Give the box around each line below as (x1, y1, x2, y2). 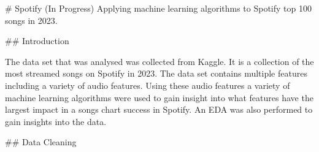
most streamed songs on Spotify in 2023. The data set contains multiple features (5, 67, 307, 80)
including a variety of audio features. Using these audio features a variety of (5, 78, 290, 91)
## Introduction (5, 34, 69, 47)
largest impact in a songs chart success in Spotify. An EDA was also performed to (5, 103, 313, 116)
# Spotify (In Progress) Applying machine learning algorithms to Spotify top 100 (5, 2, 312, 14)
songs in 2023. (5, 13, 58, 26)
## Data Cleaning (5, 135, 77, 148)
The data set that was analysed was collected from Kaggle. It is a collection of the (5, 55, 314, 67)
